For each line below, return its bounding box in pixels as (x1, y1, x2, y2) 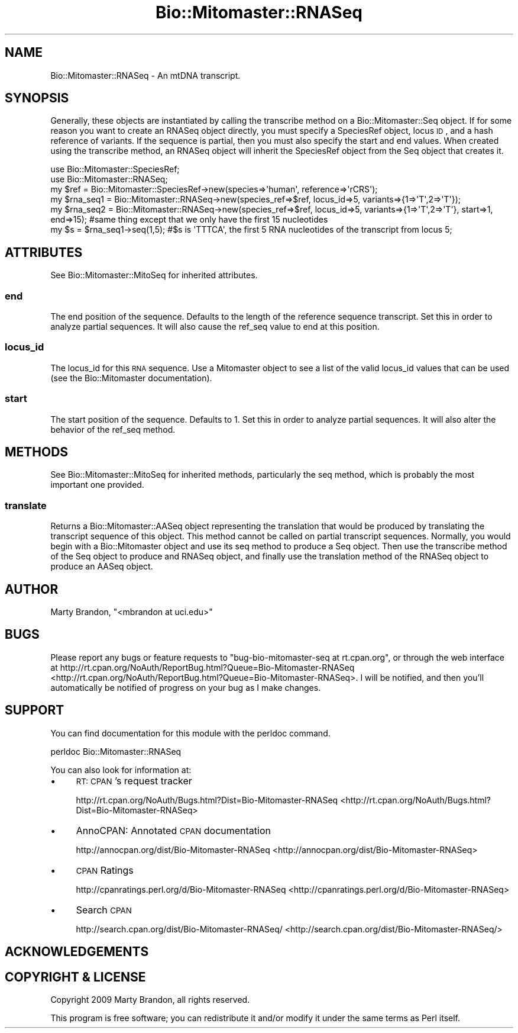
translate (5, 499, 47, 511)
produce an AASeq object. (50, 561, 153, 572)
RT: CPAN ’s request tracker (76, 774, 192, 787)
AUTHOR (5, 581, 59, 597)
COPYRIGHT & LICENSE (5, 969, 146, 984)
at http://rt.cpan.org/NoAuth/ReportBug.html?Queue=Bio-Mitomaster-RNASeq (50, 662, 355, 672)
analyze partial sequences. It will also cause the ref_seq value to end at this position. (50, 321, 380, 332)
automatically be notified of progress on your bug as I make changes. (50, 682, 321, 693)
